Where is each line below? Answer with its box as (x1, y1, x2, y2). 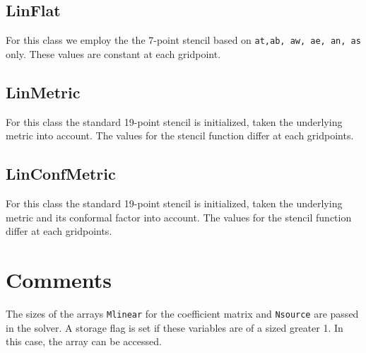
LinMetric (6, 81, 81, 103)
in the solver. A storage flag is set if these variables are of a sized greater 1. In (6, 320, 343, 335)
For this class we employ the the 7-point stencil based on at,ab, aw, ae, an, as (6, 33, 361, 47)
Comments (6, 265, 112, 294)
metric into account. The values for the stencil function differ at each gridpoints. (6, 128, 354, 143)
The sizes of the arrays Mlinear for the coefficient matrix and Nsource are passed (6, 306, 359, 320)
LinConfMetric (6, 163, 116, 185)
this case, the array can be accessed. (6, 334, 162, 349)
